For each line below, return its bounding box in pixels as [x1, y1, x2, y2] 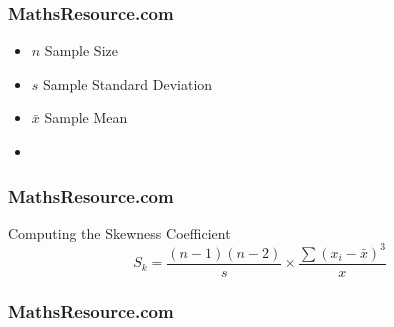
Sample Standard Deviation [43, 73, 213, 94]
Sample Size [44, 40, 118, 61]
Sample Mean [44, 107, 128, 128]
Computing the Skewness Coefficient [8, 222, 231, 243]
